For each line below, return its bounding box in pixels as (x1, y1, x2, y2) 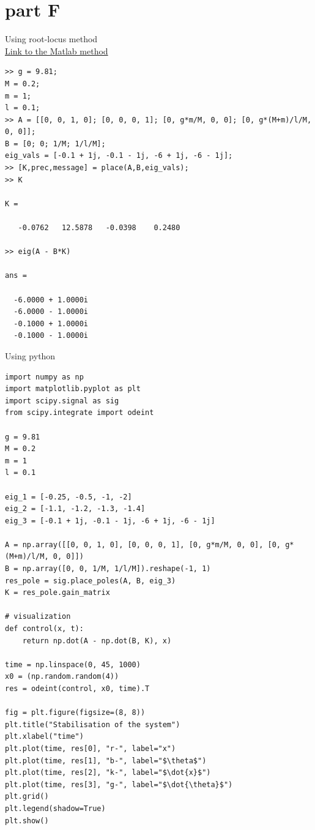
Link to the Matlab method (5, 44, 108, 57)
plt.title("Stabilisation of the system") (5, 720, 180, 729)
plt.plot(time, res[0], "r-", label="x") (5, 744, 176, 753)
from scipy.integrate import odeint (5, 408, 154, 417)
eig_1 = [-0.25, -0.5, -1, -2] (5, 492, 132, 501)
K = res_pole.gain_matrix (5, 588, 110, 597)
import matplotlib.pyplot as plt (5, 384, 141, 394)
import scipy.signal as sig (5, 396, 119, 405)
